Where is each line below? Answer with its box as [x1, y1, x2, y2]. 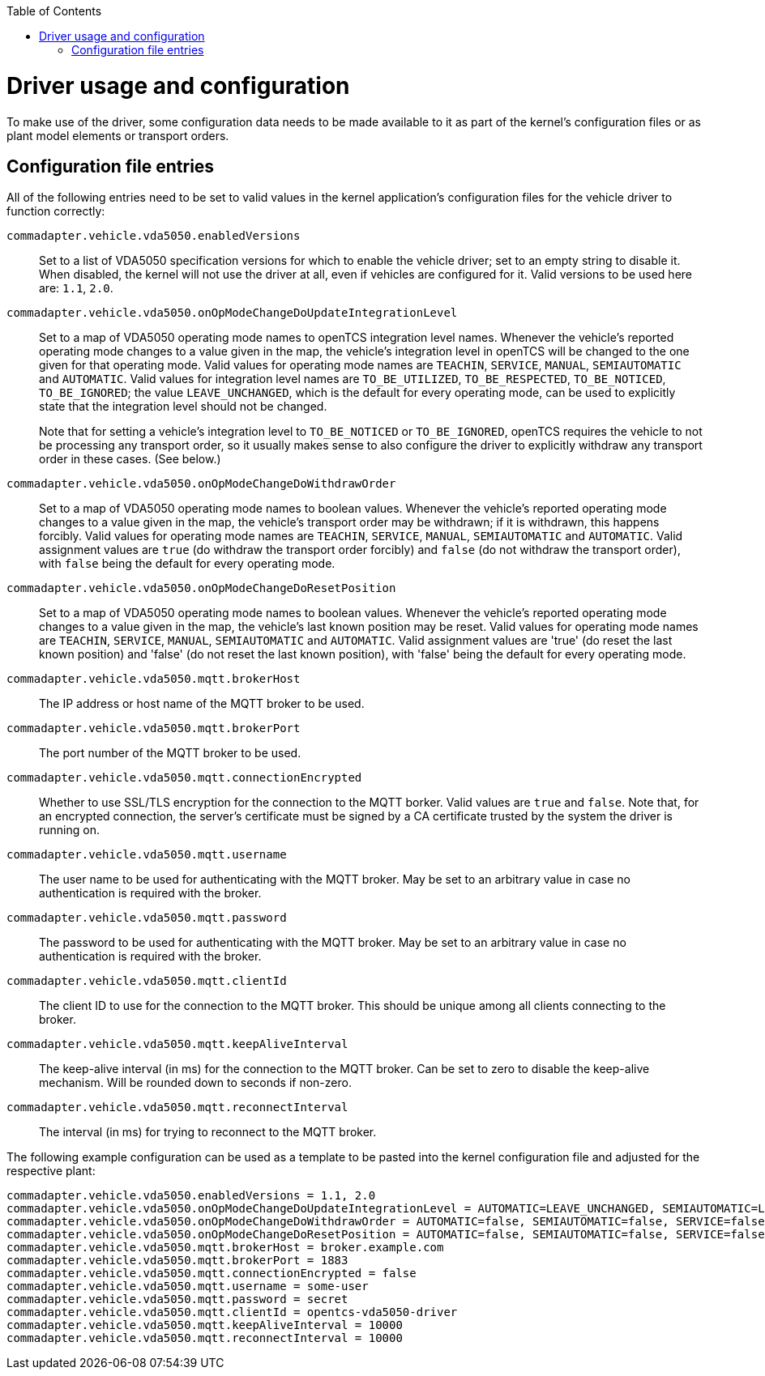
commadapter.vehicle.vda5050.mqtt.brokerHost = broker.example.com [6, 1241, 444, 1255]
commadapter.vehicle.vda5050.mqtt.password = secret [6, 1293, 348, 1306]
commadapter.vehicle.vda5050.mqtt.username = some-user [6, 1280, 369, 1293]
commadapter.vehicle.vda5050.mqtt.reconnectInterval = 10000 [6, 1331, 403, 1345]
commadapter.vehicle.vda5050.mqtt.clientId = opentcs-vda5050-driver [6, 1306, 458, 1319]
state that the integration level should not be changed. [39, 399, 327, 414]
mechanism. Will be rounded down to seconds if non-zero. [39, 1076, 352, 1090]
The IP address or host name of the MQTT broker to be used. [39, 697, 365, 711]
